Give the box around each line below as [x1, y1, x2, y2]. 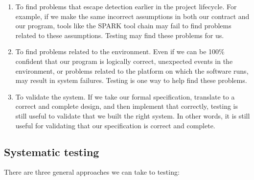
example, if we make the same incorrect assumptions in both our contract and [15, 11, 250, 21]
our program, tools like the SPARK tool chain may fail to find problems [15, 20, 231, 31]
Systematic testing [4, 144, 99, 159]
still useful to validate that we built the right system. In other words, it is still [15, 110, 250, 120]
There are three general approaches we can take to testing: [4, 167, 180, 177]
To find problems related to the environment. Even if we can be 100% [15, 46, 225, 57]
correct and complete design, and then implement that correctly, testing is [15, 101, 238, 111]
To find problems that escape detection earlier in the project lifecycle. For [15, 1, 237, 11]
